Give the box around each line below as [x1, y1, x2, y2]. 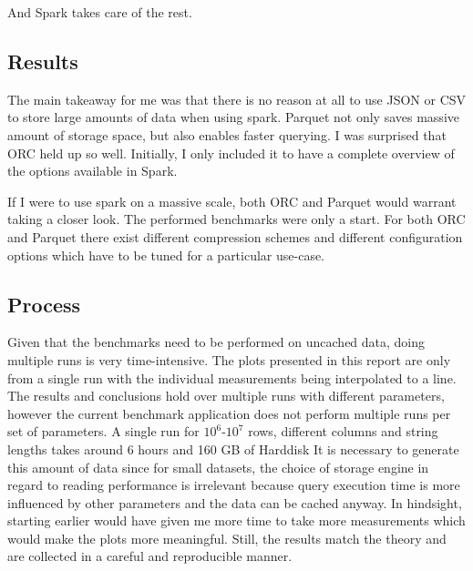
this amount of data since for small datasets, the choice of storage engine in [7, 457, 429, 476]
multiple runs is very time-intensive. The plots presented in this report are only [7, 350, 451, 369]
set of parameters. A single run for [7, 422, 200, 441]
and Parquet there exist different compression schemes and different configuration [7, 227, 463, 246]
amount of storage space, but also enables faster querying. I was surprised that [7, 125, 447, 144]
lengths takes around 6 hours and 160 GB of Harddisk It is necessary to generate [7, 439, 459, 458]
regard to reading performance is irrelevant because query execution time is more [7, 475, 460, 495]
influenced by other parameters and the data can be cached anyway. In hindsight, [7, 493, 462, 512]
